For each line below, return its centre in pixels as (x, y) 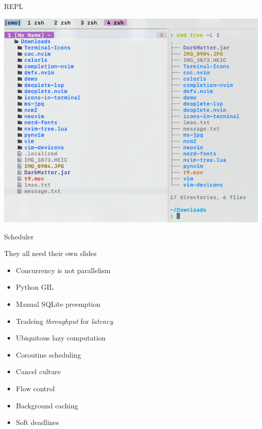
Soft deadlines (38, 422)
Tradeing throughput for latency (64, 321)
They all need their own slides (50, 253)
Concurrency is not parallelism (63, 270)
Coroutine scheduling (48, 354)
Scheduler (19, 236)
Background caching (47, 405)
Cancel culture (38, 371)
